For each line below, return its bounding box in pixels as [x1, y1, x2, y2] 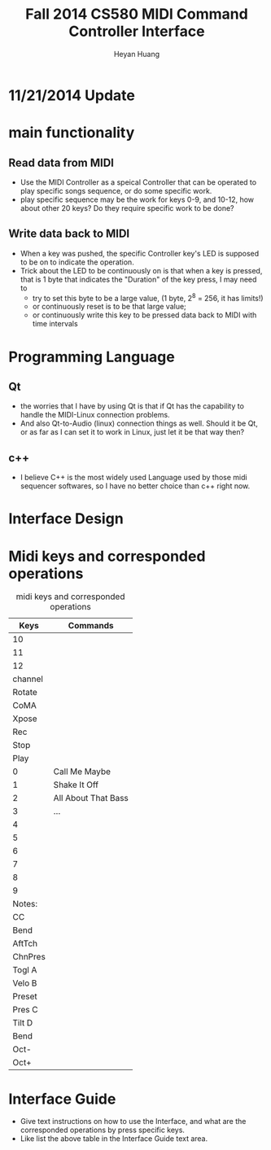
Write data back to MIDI [8, 227, 130, 241]
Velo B [12, 977, 37, 989]
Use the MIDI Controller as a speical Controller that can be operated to [20, 177, 257, 187]
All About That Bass [53, 793, 129, 804]
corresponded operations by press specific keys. [20, 1125, 186, 1135]
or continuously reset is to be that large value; [32, 302, 187, 312]
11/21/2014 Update [8, 86, 136, 104]
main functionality [8, 124, 135, 142]
